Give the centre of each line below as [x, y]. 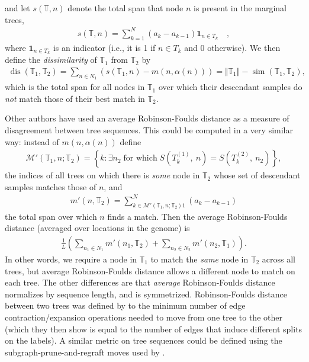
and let [17, 8]
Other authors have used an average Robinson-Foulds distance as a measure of [147, 118]
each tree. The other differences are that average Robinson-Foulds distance [140, 282]
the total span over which [51, 216]
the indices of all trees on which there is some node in [102, 175]
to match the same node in [199, 259]
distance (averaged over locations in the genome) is [97, 228]
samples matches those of [51, 186]
